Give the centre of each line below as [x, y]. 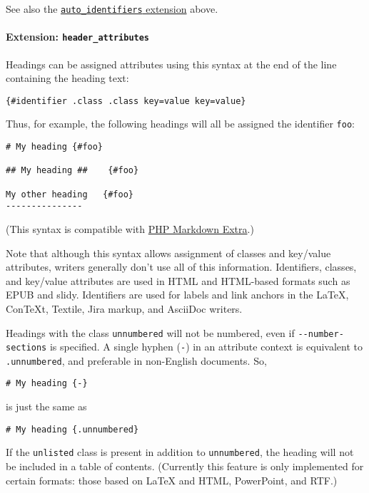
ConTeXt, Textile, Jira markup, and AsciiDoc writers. [124, 308]
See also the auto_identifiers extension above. [112, 9]
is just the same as [46, 406]
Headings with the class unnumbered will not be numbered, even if [150, 332]
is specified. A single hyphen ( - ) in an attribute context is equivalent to [206, 347]
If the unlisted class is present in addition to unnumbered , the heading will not [180, 452]
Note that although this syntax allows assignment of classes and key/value [168, 253]
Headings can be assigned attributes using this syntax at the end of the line [171, 64]
